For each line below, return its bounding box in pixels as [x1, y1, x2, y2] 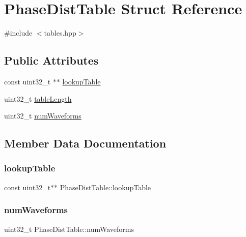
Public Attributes [4, 52, 99, 68]
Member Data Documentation [4, 135, 167, 151]
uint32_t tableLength [4, 93, 72, 104]
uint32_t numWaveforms [4, 110, 81, 121]
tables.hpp [44, 27, 76, 38]
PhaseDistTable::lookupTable [60, 182, 151, 192]
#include [4, 27, 33, 38]
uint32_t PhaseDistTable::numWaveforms [4, 223, 134, 234]
